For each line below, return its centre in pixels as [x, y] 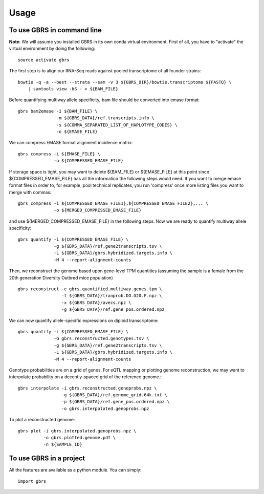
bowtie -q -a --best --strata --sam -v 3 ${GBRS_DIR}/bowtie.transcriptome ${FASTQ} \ [125, 82]
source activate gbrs [44, 60]
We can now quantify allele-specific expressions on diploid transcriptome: [84, 321]
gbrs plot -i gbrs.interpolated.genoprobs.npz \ [77, 431]
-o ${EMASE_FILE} [77, 131]
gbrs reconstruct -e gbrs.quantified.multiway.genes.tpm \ [90, 289]
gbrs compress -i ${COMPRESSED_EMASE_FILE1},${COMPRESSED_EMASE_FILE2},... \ [113, 204]
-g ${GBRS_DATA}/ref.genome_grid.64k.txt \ [114, 395]
